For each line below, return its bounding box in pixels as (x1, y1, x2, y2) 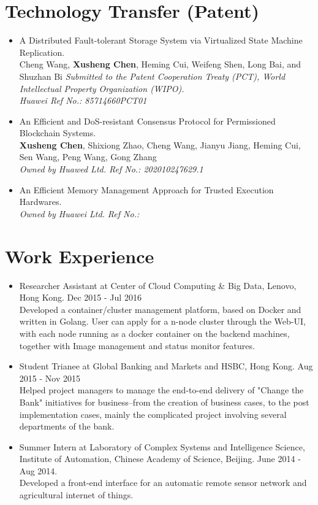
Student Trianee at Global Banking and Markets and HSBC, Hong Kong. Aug (19, 360, 313, 372)
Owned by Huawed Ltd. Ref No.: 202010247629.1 (19, 163, 203, 175)
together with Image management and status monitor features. (19, 339, 255, 352)
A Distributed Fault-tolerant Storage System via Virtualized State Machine (19, 34, 303, 47)
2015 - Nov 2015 (19, 371, 80, 384)
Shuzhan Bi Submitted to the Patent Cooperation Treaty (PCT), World (19, 69, 286, 82)
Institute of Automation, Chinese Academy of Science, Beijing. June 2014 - (19, 452, 301, 465)
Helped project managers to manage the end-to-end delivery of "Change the (19, 384, 304, 396)
